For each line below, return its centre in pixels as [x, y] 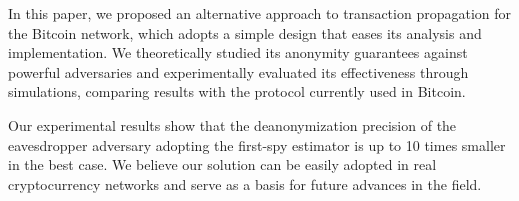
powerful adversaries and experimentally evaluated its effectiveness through [238, 71]
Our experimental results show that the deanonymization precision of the [232, 124]
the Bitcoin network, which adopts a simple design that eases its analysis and [245, 32]
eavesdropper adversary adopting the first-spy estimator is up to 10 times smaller [257, 144]
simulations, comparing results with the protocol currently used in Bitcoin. [237, 91]
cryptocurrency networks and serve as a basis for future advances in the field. [245, 183]
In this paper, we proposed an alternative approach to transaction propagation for [260, 13]
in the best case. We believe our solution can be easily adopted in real [222, 164]
